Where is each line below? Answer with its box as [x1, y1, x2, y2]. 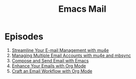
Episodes [4, 31, 44, 42]
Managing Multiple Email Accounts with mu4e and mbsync [11, 53, 131, 58]
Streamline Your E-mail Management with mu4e [11, 47, 109, 53]
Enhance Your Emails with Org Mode [11, 63, 86, 69]
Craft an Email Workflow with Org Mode [11, 68, 93, 74]
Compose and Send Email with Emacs [11, 57, 89, 63]
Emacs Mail [58, 3, 106, 15]
